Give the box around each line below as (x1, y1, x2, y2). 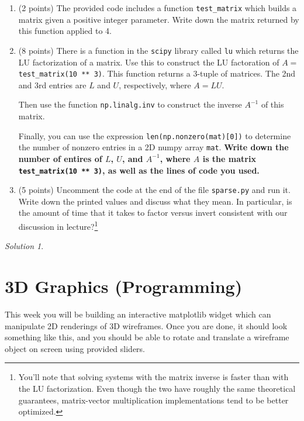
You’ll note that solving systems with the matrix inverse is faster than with (18, 371, 289, 383)
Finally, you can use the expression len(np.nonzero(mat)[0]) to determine (18, 129, 291, 142)
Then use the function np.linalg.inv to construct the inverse (18, 98, 242, 111)
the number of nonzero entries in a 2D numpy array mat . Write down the (18, 141, 289, 153)
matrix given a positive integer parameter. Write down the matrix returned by (18, 13, 299, 25)
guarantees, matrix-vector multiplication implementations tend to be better (18, 394, 289, 406)
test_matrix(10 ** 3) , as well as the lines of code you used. (18, 164, 260, 176)
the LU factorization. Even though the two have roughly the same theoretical (18, 382, 296, 394)
